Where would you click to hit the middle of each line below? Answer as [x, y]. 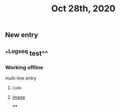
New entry [22, 35]
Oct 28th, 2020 [83, 9]
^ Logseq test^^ [27, 52]
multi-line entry [21, 78]
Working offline [24, 67]
